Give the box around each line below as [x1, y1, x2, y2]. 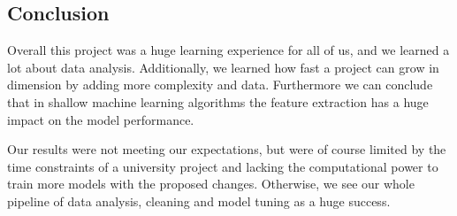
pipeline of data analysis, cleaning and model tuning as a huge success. [7, 191, 391, 210]
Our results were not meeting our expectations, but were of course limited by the [7, 140, 446, 158]
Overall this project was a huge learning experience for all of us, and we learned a [7, 41, 450, 59]
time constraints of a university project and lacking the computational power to [7, 157, 438, 175]
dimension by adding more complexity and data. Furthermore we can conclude [7, 75, 433, 94]
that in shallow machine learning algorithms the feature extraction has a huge [7, 92, 429, 111]
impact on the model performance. [7, 110, 194, 128]
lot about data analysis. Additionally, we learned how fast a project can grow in [7, 58, 439, 76]
